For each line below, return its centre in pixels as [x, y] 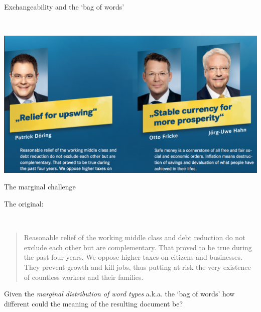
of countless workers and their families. [84, 277]
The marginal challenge [40, 187]
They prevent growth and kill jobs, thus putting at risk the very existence [137, 267]
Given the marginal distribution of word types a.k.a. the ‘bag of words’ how [119, 294]
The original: [24, 204]
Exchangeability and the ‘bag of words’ [64, 7]
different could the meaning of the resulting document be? [93, 303]
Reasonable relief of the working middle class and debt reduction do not [135, 237]
